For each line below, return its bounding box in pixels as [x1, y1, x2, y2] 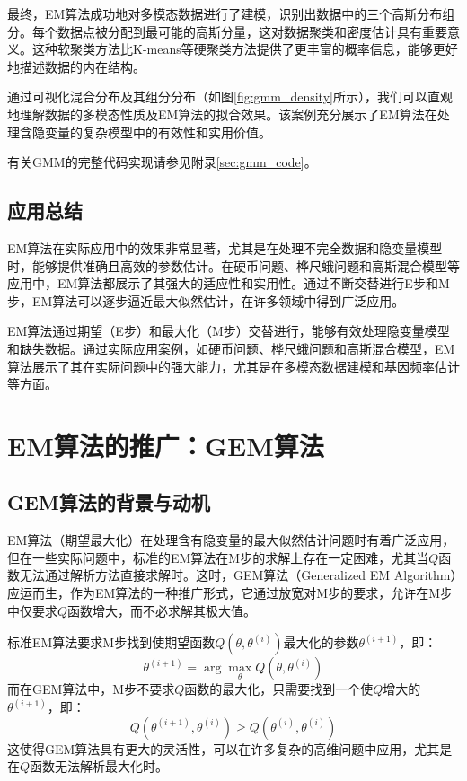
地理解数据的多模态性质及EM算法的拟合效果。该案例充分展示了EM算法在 [7, 104, 437, 123]
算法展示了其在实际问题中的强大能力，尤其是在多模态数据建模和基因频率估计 [7, 356, 460, 375]
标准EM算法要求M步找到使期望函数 [7, 633, 216, 652]
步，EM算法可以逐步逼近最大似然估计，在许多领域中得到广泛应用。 [7, 291, 405, 310]
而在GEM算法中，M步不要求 [7, 680, 175, 698]
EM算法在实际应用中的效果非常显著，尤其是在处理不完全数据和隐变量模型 [7, 238, 443, 257]
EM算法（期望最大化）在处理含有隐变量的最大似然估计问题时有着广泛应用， [7, 531, 455, 549]
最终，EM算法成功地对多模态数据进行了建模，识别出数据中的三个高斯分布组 [7, 4, 455, 22]
